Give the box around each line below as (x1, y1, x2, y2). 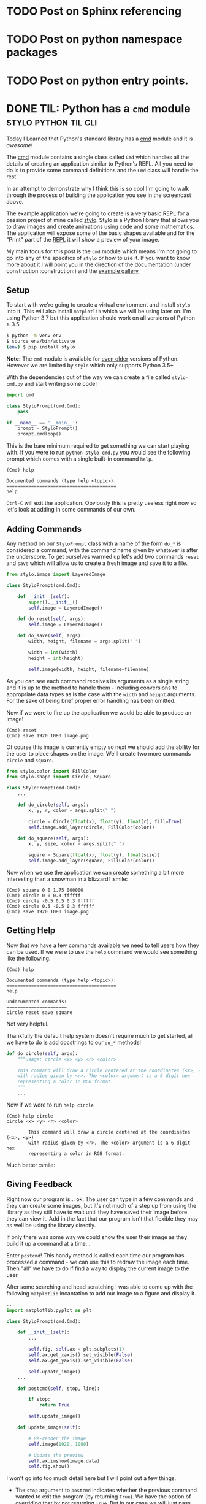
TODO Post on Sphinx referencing (6, 4, 182, 18)
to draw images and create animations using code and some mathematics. (6, 223, 194, 230)
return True (39, 1402, 70, 1408)
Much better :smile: (6, 1161, 55, 1168)
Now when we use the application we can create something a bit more (6, 869, 185, 876)
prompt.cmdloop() (17, 431, 62, 437)
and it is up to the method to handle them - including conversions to (6, 684, 178, 691)
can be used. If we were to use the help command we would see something (6, 948, 197, 955)
